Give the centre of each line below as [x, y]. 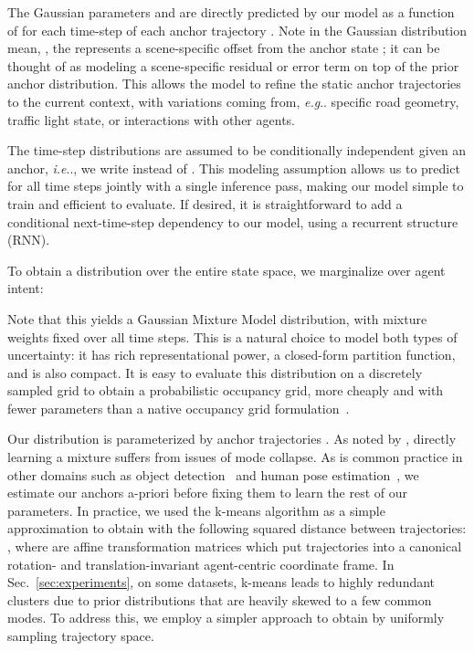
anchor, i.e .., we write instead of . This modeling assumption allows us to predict [234, 168]
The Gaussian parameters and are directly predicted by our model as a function [231, 12]
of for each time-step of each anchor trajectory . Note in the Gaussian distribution [237, 30]
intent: [26, 288]
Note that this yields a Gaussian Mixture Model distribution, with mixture [217, 318]
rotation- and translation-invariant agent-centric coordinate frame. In [201, 564]
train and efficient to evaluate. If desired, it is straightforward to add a [205, 203]
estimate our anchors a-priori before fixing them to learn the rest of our [208, 493]
